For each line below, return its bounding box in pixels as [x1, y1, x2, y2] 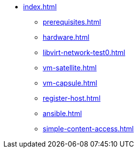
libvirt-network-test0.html [43, 48, 125, 57]
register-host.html [43, 94, 101, 102]
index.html [23, 2, 57, 11]
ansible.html [43, 109, 82, 118]
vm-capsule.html [43, 79, 97, 87]
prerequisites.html [43, 18, 101, 26]
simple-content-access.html [43, 124, 134, 133]
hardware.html [43, 33, 89, 41]
